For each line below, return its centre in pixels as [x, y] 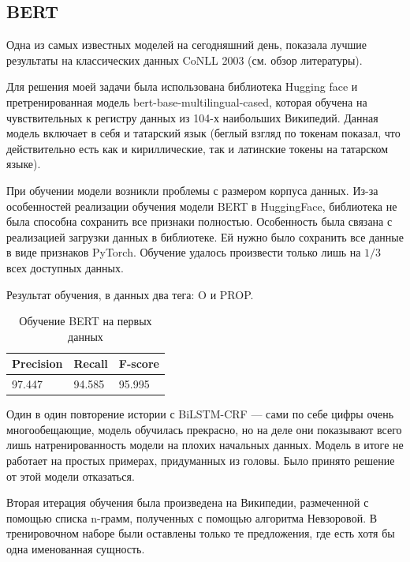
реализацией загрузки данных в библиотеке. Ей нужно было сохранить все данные [205, 236]
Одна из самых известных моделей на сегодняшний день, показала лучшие [187, 45]
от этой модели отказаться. [71, 476]
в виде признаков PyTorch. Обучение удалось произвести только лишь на [184, 252]
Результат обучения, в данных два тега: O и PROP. [130, 294]
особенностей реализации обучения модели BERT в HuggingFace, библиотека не [202, 206]
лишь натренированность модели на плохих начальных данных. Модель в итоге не [205, 445]
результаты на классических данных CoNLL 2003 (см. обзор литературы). [184, 60]
